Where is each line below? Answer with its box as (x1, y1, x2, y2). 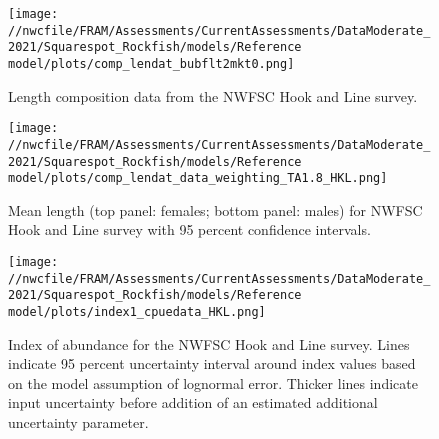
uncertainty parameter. (8, 412, 149, 433)
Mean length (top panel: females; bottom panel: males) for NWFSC (8, 199, 423, 220)
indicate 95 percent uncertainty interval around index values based (8, 353, 416, 374)
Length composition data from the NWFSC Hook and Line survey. (8, 85, 418, 106)
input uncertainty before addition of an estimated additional (8, 392, 378, 413)
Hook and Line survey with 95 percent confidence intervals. (8, 219, 371, 240)
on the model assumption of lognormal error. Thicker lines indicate (8, 372, 418, 393)
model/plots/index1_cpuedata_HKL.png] (8, 305, 266, 319)
